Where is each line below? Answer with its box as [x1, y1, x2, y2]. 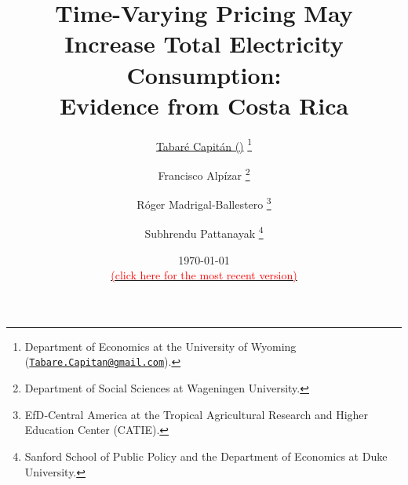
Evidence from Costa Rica [59, 89, 349, 121]
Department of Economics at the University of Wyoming [24, 337, 297, 354]
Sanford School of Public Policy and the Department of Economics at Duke [24, 447, 388, 464]
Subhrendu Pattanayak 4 [144, 223, 264, 242]
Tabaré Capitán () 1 [155, 135, 253, 154]
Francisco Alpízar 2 [158, 164, 250, 183]
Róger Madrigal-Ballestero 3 [137, 194, 271, 212]
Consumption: [126, 58, 282, 90]
